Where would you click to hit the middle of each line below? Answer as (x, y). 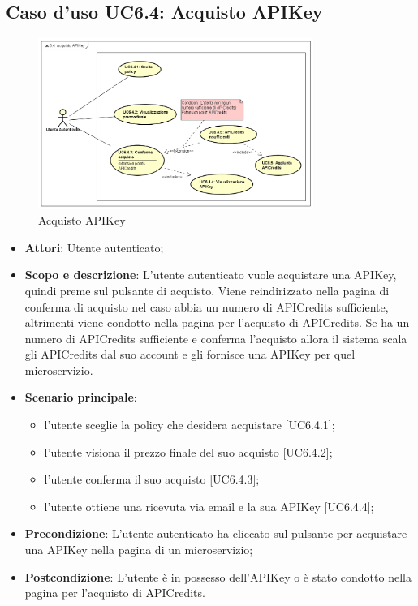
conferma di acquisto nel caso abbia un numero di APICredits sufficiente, (207, 306)
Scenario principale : (81, 397)
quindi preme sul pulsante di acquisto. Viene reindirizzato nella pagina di (207, 290)
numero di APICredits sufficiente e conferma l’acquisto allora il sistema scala (216, 338)
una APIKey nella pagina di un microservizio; (139, 550)
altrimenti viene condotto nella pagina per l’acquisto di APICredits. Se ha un (217, 322)
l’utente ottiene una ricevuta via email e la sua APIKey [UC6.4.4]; (209, 506)
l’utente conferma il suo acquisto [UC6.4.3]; (152, 479)
